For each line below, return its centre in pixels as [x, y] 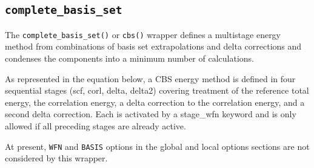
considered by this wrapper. [56, 158]
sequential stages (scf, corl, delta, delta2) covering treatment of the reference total [157, 90]
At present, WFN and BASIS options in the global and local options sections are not [157, 146]
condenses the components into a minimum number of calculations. [129, 58]
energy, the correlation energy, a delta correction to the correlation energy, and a [155, 102]
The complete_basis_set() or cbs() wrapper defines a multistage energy [143, 34]
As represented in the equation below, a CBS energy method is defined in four [150, 78]
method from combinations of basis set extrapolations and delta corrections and [153, 46]
